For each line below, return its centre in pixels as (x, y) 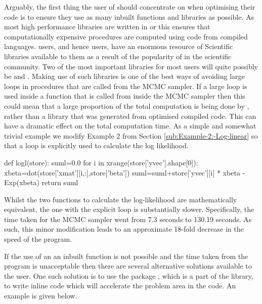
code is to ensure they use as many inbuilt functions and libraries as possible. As (129, 16)
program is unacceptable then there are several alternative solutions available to (128, 266)
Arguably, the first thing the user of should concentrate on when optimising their (130, 7)
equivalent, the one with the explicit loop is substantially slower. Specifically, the (129, 209)
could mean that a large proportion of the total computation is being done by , (127, 105)
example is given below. (41, 296)
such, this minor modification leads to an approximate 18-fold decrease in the (124, 229)
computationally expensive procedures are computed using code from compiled (126, 36)
